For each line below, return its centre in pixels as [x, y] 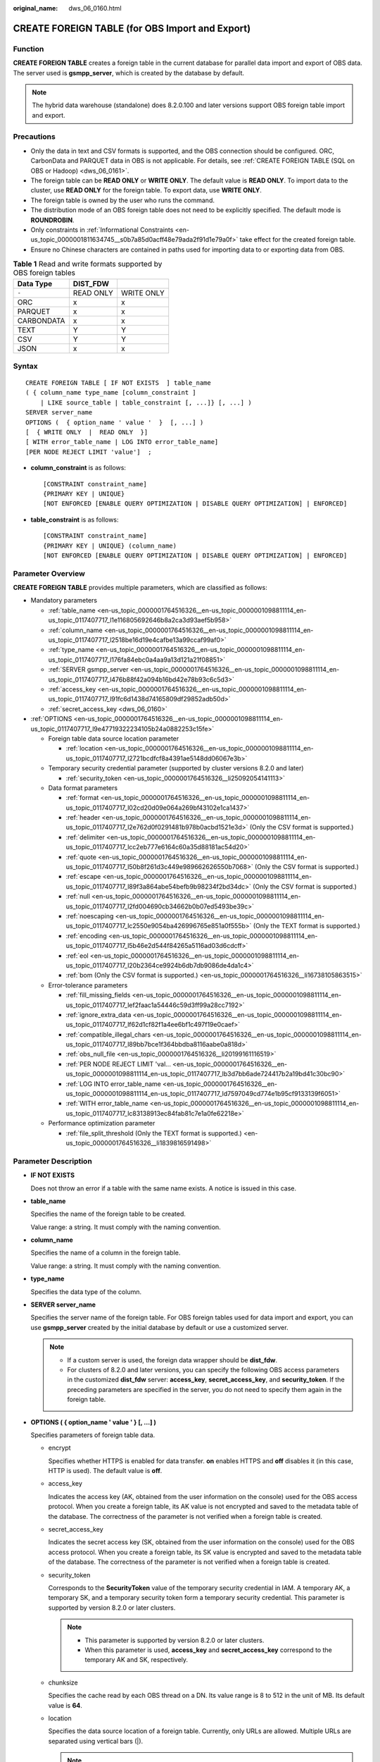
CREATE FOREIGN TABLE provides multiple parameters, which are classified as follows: [140, 588]
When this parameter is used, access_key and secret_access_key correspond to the [208, 1650]
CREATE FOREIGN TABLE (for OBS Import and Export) [132, 28]
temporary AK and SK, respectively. [137, 1660]
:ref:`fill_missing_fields [98, 995]
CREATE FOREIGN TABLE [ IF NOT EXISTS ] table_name [118, 383]
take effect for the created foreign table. [298, 240]
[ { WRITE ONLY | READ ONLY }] [87, 432]
